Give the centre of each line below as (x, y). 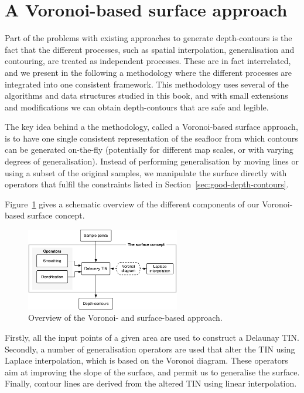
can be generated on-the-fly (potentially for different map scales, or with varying (149, 150)
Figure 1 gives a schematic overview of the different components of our (132, 204)
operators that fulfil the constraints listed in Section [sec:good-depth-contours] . (147, 184)
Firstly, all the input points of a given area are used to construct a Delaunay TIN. (152, 337)
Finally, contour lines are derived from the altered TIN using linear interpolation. (151, 383)
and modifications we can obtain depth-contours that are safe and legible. (137, 107)
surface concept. (56, 215)
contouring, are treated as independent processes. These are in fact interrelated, (148, 61)
